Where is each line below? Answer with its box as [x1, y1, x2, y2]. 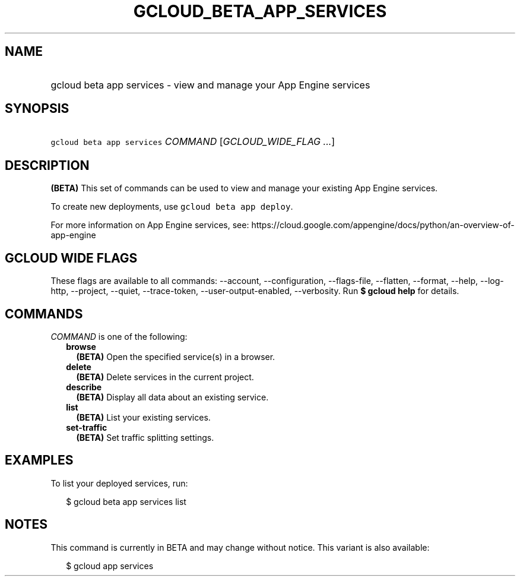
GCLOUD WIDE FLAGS [5, 250, 138, 266]
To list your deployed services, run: [50, 478, 188, 488]
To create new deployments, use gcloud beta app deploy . [50, 201, 293, 212]
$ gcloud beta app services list [66, 496, 186, 507]
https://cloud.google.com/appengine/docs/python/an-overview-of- [251, 220, 515, 230]
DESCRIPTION [5, 157, 90, 173]
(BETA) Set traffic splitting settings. [76, 432, 214, 443]
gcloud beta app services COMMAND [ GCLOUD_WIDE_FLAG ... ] [50, 135, 335, 148]
